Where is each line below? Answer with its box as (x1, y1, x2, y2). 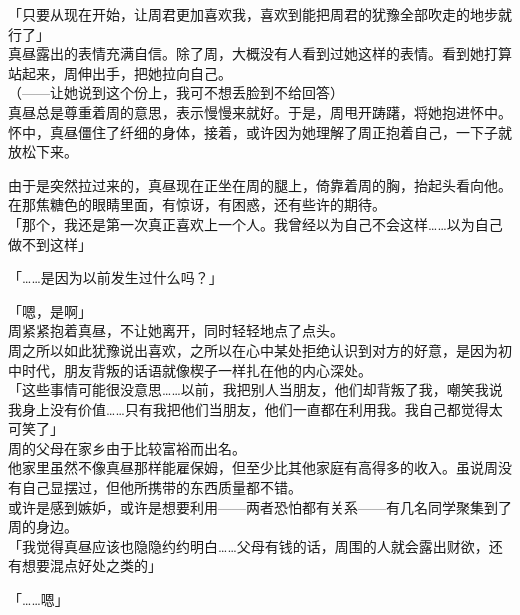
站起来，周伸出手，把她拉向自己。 (8, 62, 232, 83)
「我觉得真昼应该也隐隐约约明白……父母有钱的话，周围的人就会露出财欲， (8, 535, 489, 556)
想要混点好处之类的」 (21, 555, 162, 576)
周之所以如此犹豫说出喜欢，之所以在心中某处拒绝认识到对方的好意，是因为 (8, 339, 498, 360)
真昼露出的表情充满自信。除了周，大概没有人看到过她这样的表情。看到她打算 (8, 43, 512, 64)
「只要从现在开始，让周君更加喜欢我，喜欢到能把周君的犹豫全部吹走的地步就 (8, 4, 512, 24)
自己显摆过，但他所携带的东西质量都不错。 (21, 477, 302, 498)
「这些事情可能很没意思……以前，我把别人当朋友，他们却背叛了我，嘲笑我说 (8, 379, 503, 400)
